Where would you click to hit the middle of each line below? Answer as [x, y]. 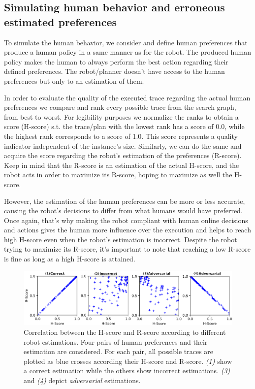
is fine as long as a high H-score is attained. [70, 259]
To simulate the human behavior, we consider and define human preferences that [126, 42]
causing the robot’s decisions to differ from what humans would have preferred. [123, 211]
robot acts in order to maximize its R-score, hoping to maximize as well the [118, 175]
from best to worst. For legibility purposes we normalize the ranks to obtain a [121, 116]
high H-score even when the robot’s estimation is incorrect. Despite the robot [121, 239]
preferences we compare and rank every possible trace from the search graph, [120, 107]
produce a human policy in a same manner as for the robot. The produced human [128, 52]
